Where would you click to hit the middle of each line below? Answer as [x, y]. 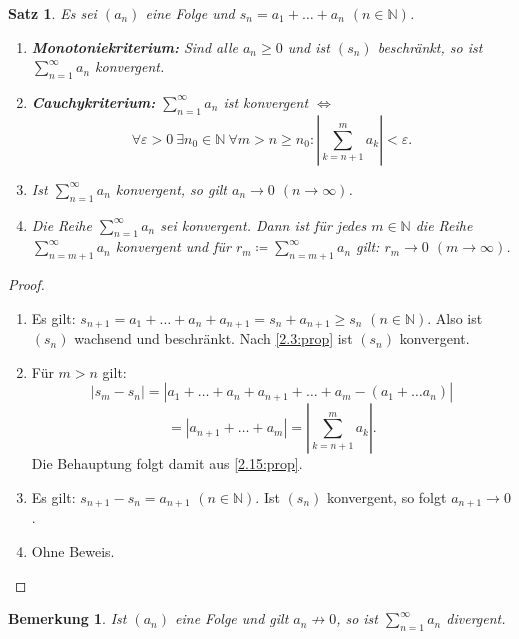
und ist [308, 46]
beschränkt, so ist [430, 46]
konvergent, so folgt [386, 497]
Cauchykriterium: [93, 101]
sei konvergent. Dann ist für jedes [263, 224]
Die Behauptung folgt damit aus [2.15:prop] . [167, 463]
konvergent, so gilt [171, 188]
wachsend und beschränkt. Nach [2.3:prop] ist [213, 338]
